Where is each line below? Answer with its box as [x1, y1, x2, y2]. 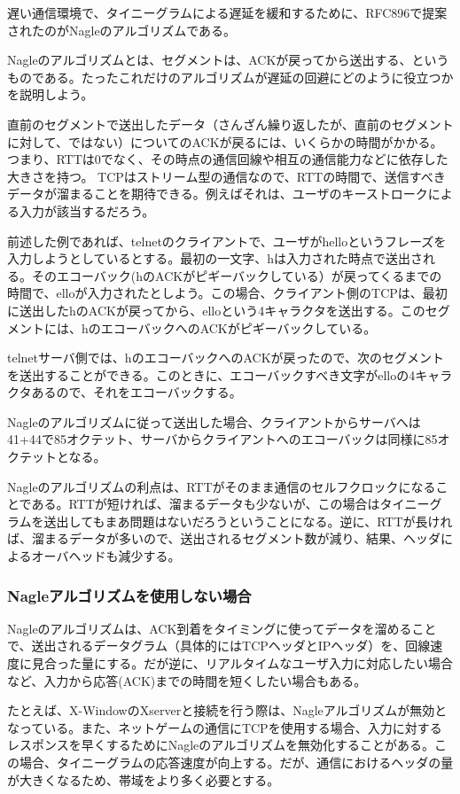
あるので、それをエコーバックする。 [31, 383, 242, 401]
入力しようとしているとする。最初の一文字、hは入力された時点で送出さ [7, 249, 423, 268]
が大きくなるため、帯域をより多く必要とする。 [7, 770, 280, 789]
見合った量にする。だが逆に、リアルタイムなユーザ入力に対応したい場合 [31, 654, 454, 673]
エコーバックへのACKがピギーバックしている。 [100, 318, 377, 337]
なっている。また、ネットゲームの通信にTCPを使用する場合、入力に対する [7, 718, 442, 736]
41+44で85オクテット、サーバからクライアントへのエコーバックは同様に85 [7, 430, 438, 448]
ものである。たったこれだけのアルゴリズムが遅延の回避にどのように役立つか [7, 67, 454, 86]
